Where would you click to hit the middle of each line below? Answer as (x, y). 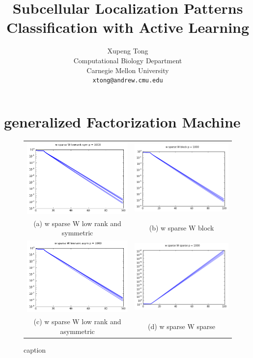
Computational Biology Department (128, 60)
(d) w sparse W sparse (182, 326)
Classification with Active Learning (128, 27)
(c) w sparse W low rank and (77, 321)
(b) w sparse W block (182, 228)
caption (35, 349)
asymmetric (77, 331)
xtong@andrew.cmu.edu (128, 81)
